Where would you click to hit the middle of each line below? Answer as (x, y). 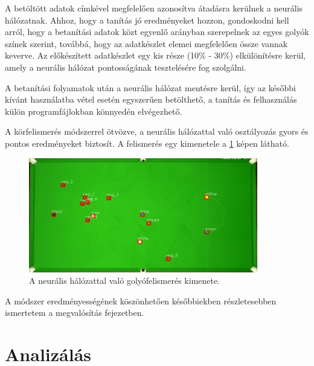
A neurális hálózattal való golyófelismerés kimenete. (125, 281)
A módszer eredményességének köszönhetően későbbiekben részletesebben (141, 300)
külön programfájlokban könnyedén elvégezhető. (94, 111)
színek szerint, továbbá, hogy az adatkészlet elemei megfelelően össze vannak (146, 43)
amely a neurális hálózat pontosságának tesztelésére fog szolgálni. (126, 67)
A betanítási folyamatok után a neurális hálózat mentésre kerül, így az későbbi (150, 87)
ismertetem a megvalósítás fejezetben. (75, 313)
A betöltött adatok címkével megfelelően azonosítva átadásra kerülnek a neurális (154, 8)
